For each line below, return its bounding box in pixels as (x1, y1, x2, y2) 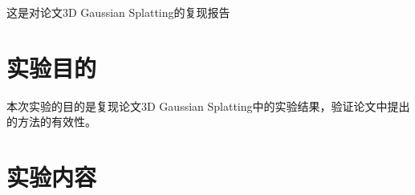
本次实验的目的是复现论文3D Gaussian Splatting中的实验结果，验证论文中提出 (6, 97, 410, 114)
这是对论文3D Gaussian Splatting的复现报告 (6, 4, 230, 20)
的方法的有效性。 (6, 113, 96, 130)
